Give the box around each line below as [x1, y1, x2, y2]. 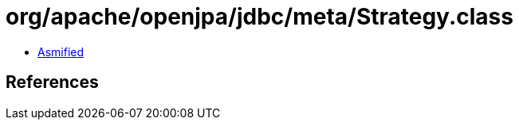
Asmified [37, 44, 85, 59]
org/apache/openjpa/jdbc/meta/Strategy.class [6, 3, 513, 30]
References [6, 72, 99, 93]
